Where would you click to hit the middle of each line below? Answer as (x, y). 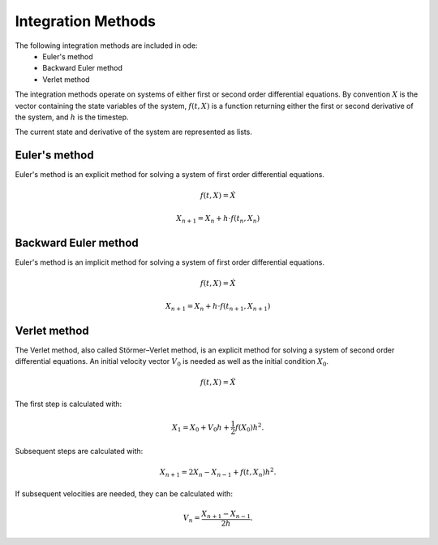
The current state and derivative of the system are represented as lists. (134, 132)
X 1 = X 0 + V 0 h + (201, 428)
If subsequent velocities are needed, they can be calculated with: (124, 493)
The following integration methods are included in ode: (106, 45)
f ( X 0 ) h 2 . (250, 427)
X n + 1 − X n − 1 (226, 514)
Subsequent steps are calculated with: (79, 451)
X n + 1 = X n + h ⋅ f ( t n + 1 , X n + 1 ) (218, 307)
